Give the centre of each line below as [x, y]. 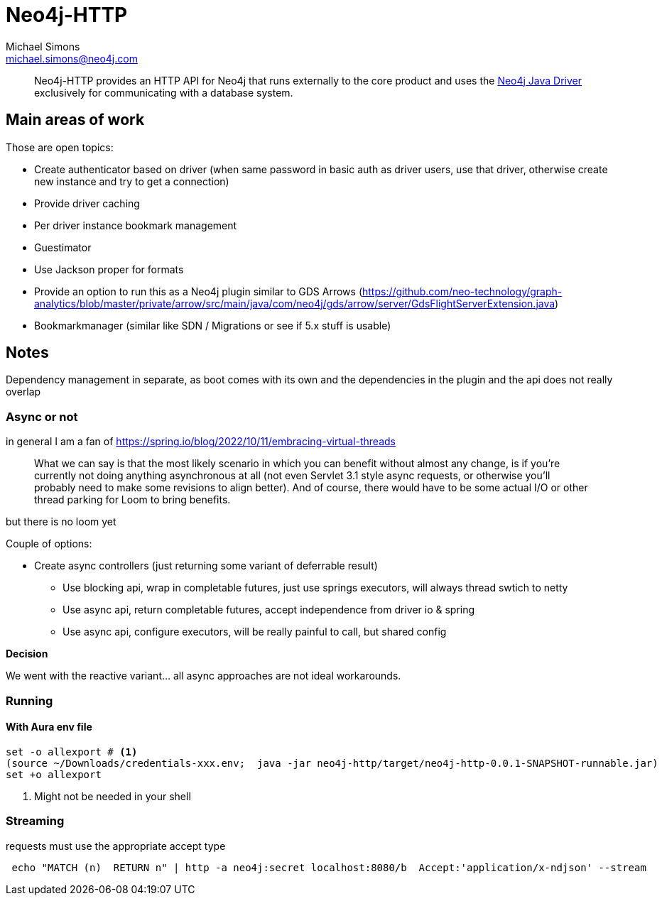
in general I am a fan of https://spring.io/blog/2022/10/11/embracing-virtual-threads [201, 442]
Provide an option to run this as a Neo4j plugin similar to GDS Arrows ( [198, 291]
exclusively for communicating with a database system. [164, 92]
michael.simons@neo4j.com [72, 58]
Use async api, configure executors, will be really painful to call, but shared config [255, 632]
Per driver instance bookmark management [136, 225]
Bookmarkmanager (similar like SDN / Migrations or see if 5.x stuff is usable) [213, 325]
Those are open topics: [60, 147]
